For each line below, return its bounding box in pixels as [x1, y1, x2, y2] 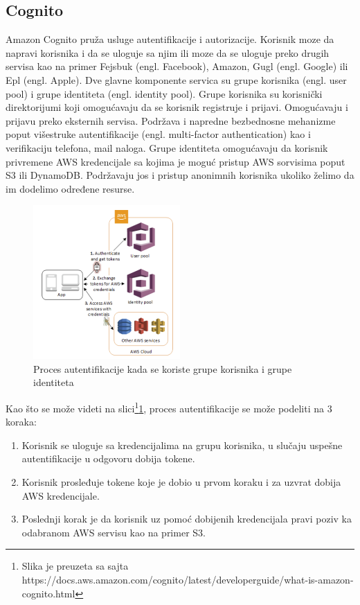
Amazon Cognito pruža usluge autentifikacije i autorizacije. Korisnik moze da [6, 32, 334, 46]
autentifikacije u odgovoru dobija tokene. [21, 451, 195, 466]
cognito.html [21, 586, 75, 600]
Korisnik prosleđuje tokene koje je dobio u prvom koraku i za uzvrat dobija [21, 474, 341, 489]
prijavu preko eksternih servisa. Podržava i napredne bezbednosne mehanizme [6, 113, 336, 128]
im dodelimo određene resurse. [6, 181, 135, 195]
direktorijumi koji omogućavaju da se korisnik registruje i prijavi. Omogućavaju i [6, 100, 348, 114]
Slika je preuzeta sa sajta [21, 559, 129, 573]
